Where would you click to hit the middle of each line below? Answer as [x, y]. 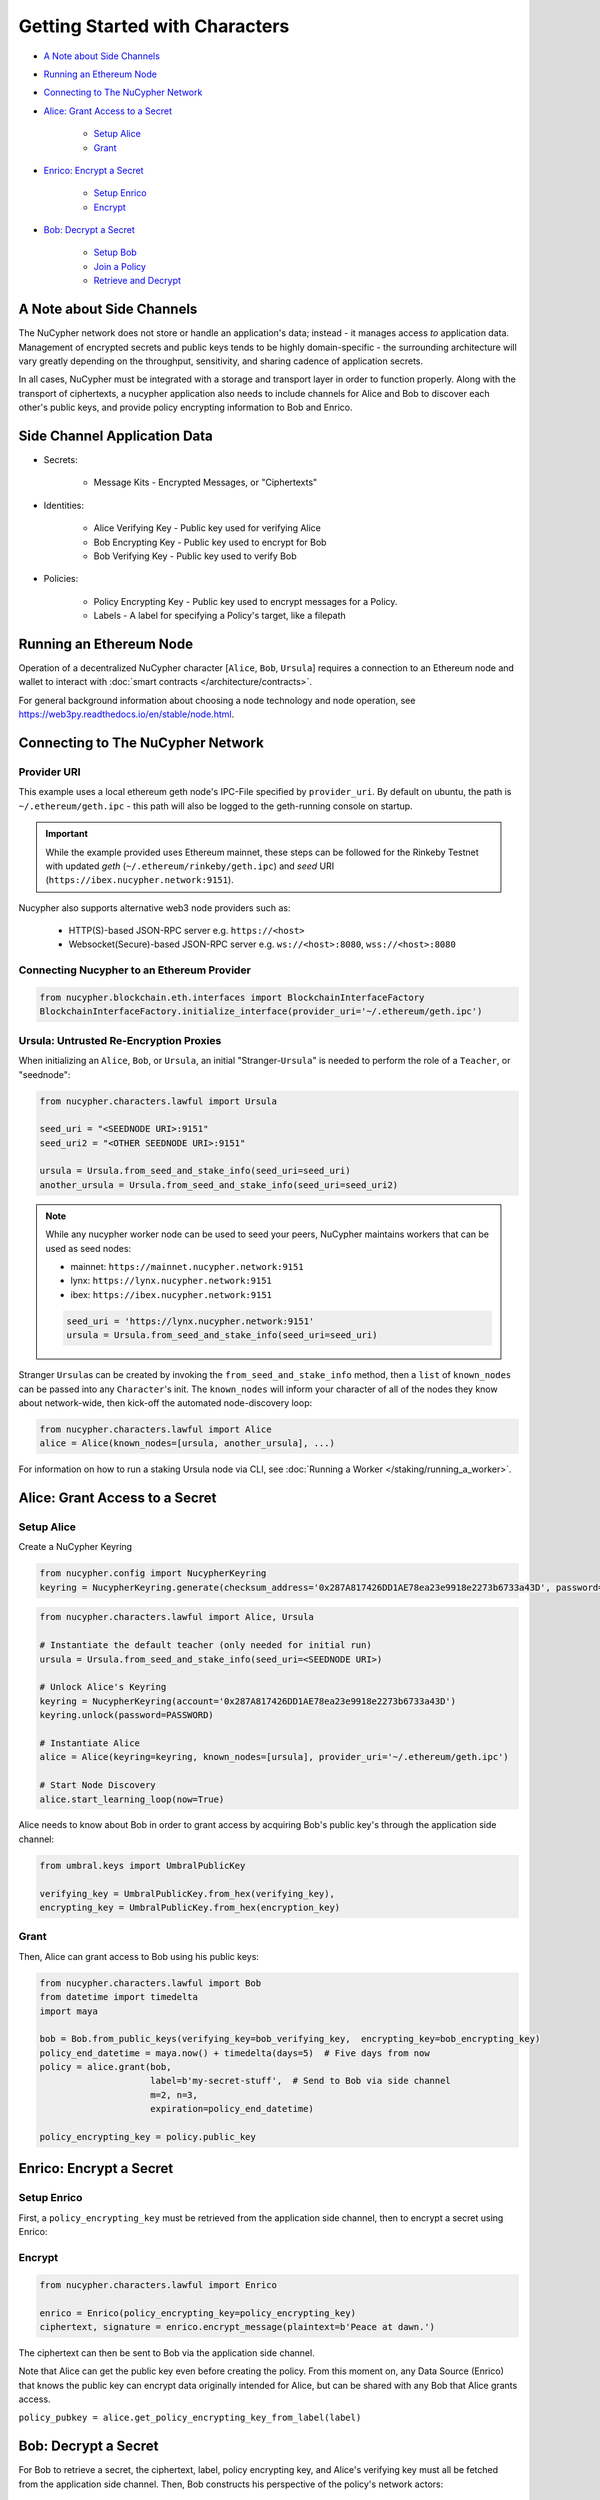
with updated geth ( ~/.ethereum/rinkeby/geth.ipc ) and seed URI [190, 866]
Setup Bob [115, 252]
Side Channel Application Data [116, 435]
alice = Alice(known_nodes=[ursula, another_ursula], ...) [187, 1443]
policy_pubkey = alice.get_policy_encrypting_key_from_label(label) [190, 2418]
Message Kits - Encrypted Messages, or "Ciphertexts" [205, 482]
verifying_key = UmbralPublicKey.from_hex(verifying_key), [187, 1893]
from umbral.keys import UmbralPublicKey [142, 1865]
